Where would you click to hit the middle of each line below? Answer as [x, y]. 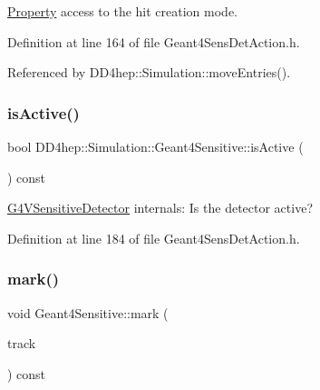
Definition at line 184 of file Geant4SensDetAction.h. [154, 238]
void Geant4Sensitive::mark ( [88, 312]
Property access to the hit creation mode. [123, 11]
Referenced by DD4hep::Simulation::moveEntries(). [149, 72]
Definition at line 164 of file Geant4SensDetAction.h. [154, 41]
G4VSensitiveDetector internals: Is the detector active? [160, 208]
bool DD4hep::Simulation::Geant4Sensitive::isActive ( [155, 146]
